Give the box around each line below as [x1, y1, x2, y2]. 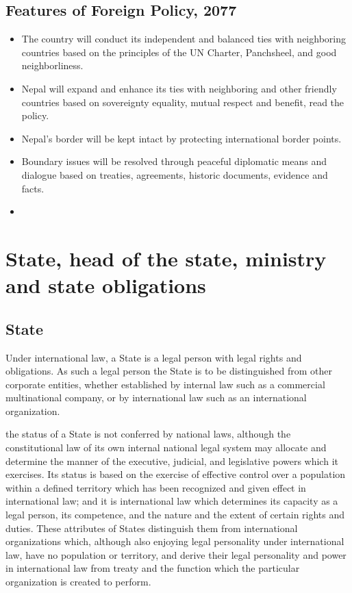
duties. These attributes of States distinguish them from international [5, 520, 298, 535]
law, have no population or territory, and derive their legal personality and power [5, 547, 347, 562]
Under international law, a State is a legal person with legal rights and [5, 350, 302, 364]
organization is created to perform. [5, 575, 151, 588]
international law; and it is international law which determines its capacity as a [5, 494, 338, 508]
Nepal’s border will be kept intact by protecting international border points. [21, 131, 342, 145]
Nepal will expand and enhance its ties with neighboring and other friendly [21, 81, 337, 95]
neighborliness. [21, 58, 84, 73]
